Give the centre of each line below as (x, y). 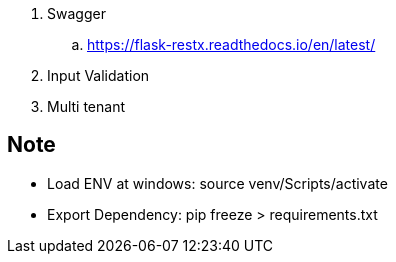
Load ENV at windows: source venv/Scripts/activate (217, 183)
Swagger (76, 13)
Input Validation (98, 75)
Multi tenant (86, 106)
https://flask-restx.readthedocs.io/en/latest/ (231, 44)
